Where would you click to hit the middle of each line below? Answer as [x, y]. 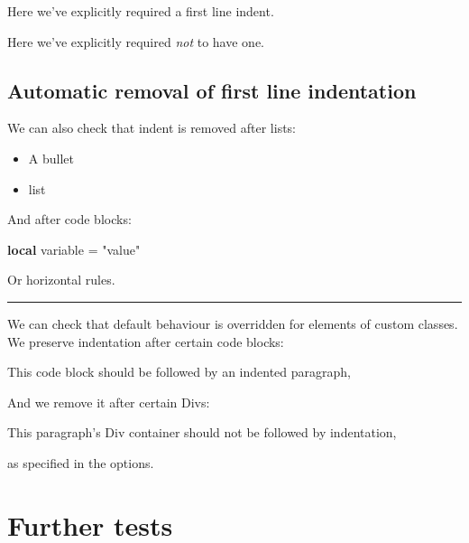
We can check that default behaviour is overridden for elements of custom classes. [233, 323]
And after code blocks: [69, 219]
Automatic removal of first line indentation [212, 90]
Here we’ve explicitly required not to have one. [136, 41]
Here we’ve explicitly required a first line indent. [141, 11]
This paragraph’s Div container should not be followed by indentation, [202, 432]
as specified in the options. [81, 462]
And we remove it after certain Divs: [109, 402]
